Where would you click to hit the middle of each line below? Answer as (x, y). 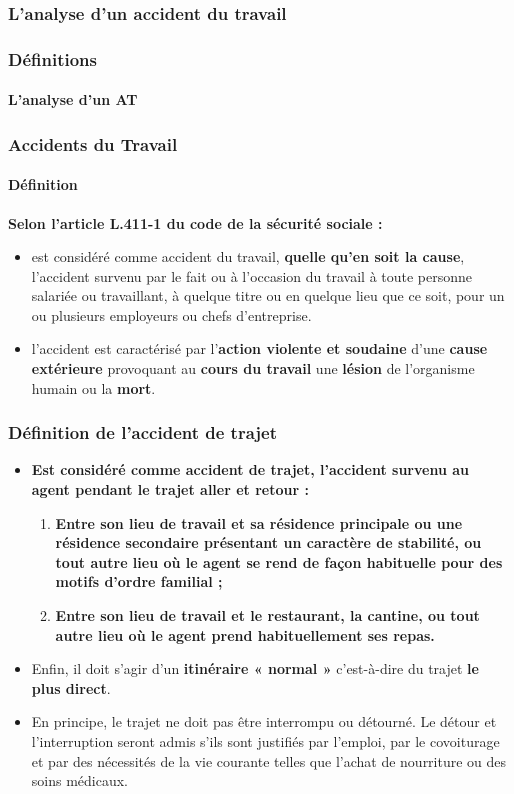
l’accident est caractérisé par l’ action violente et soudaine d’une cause (259, 348)
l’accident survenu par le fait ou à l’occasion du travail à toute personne (252, 275)
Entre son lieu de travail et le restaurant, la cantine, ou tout (267, 615)
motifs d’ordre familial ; (139, 581)
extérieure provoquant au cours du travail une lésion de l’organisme (253, 368)
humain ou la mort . (93, 387)
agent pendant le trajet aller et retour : (170, 489)
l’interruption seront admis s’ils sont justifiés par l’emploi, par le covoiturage (265, 741)
